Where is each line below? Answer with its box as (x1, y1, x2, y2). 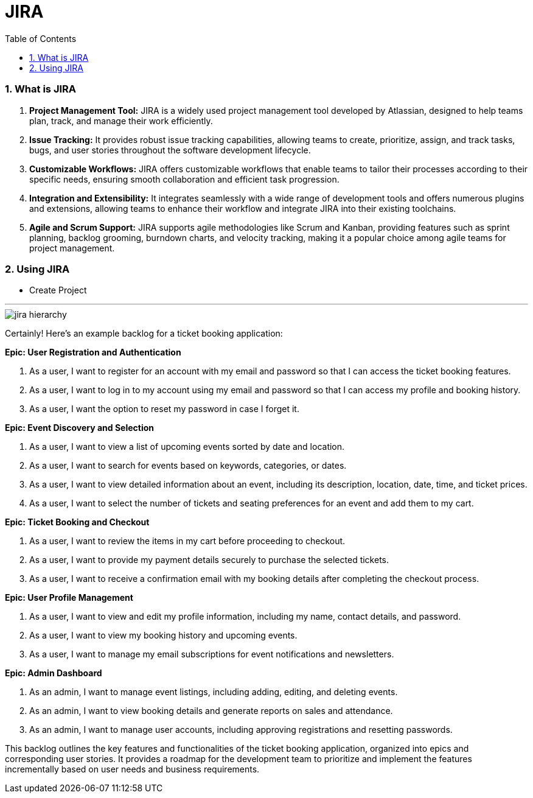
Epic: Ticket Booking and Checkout (5, 517, 150, 528)
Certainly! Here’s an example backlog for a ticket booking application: (5, 328, 283, 339)
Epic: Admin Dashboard (5, 668, 102, 679)
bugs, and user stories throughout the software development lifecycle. (29, 144, 311, 155)
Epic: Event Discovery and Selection (5, 422, 155, 433)
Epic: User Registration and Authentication (5, 347, 181, 358)
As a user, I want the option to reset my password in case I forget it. (29, 404, 299, 415)
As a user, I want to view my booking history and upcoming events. (29, 630, 298, 641)
